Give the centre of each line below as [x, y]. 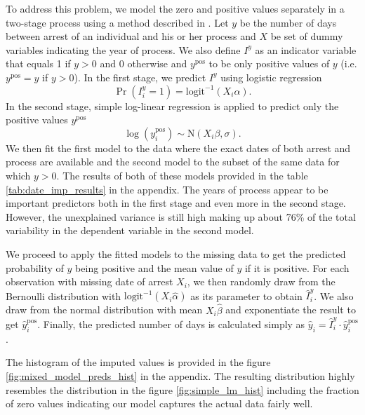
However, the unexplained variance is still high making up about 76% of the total [181, 216]
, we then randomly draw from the [261, 281]
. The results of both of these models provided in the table [182, 175]
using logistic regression [271, 77]
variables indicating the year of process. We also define [123, 49]
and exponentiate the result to [291, 309]
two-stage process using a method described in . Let [117, 22]
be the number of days [288, 22]
